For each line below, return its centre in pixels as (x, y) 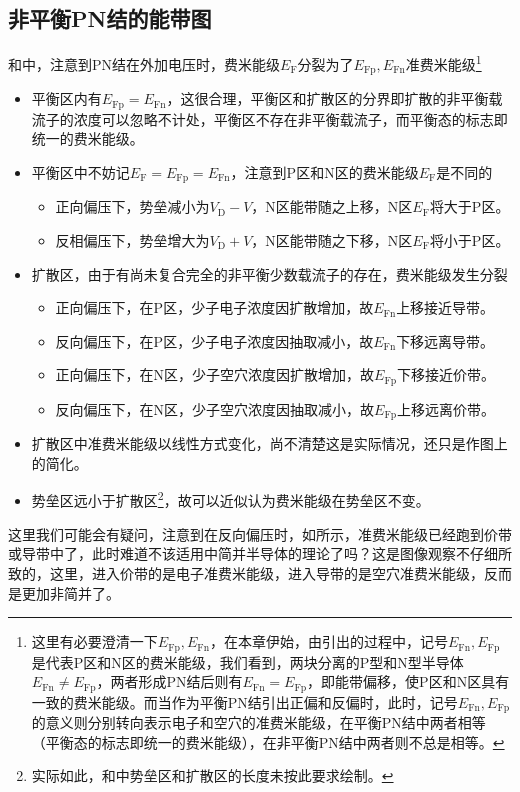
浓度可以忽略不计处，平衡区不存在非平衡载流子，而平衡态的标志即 (290, 118)
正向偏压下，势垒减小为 (132, 206)
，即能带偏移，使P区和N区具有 (408, 681)
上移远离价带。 (446, 408)
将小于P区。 (469, 240)
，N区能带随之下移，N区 (332, 240)
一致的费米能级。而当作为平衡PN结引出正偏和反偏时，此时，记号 (244, 701)
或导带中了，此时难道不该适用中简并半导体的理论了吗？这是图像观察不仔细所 (260, 553)
